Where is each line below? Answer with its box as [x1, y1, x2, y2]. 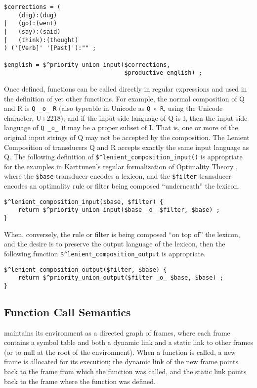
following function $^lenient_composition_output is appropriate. [4, 248, 206, 258]
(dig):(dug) [18, 11, 57, 19]
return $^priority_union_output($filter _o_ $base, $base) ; [18, 274, 223, 282]
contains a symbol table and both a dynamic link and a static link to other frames [4, 337, 254, 347]
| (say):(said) [4, 28, 61, 35]
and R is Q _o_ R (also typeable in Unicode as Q [4, 103, 151, 113]
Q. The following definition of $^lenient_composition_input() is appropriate [4, 151, 243, 162]
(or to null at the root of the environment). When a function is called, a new [4, 346, 236, 357]
